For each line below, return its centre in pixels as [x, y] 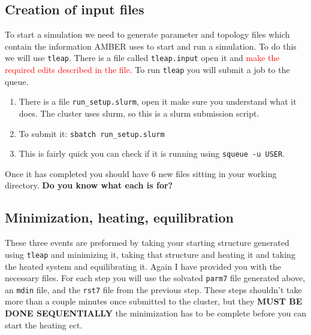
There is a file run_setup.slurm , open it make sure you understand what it [158, 101]
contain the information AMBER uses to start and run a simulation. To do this [151, 46]
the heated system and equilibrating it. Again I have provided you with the [143, 266]
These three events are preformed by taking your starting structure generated [147, 243]
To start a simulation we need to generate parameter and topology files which [147, 34]
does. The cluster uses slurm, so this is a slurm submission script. [139, 113]
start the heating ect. [44, 325]
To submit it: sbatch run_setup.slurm [92, 133]
